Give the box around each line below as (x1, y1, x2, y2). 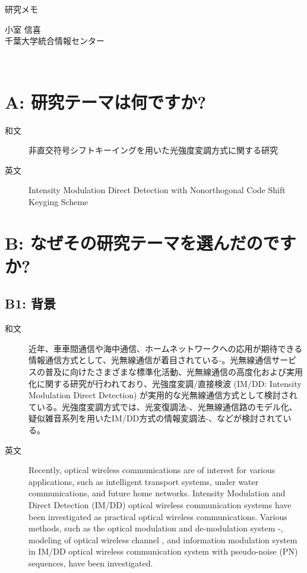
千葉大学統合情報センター (5, 34, 105, 47)
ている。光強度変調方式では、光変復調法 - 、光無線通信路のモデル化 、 (29, 400, 297, 413)
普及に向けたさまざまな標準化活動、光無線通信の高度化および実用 (45, 366, 303, 378)
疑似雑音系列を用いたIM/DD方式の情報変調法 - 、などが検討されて (29, 412, 283, 424)
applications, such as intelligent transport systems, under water (29, 475, 259, 487)
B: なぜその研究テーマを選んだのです (5, 230, 296, 254)
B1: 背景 (5, 294, 56, 313)
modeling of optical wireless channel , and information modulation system (29, 533, 297, 546)
